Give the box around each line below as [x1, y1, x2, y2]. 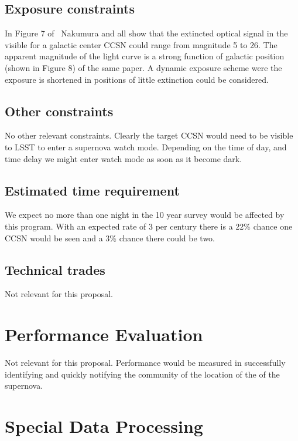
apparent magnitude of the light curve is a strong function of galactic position [5, 50, 285, 62]
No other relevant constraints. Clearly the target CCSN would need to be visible [5, 129, 293, 142]
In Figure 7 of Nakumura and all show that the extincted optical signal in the [5, 27, 288, 39]
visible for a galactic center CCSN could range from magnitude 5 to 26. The [5, 38, 278, 51]
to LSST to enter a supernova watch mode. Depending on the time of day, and [5, 140, 287, 153]
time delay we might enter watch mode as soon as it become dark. [5, 152, 242, 164]
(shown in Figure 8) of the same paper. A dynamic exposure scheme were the [5, 61, 282, 73]
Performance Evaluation [5, 322, 203, 346]
